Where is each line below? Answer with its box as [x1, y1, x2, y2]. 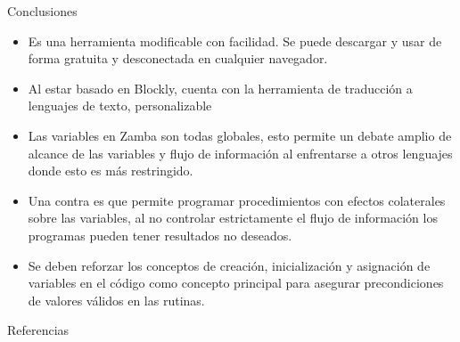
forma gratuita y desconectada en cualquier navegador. [28, 49, 328, 68]
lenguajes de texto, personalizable [28, 96, 212, 115]
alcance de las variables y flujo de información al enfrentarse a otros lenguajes [28, 143, 453, 162]
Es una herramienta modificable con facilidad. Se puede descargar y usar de [28, 31, 442, 50]
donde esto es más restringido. [28, 161, 193, 180]
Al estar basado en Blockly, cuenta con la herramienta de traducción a [28, 78, 413, 97]
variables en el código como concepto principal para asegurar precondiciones [28, 273, 444, 292]
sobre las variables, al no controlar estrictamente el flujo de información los [28, 208, 438, 227]
